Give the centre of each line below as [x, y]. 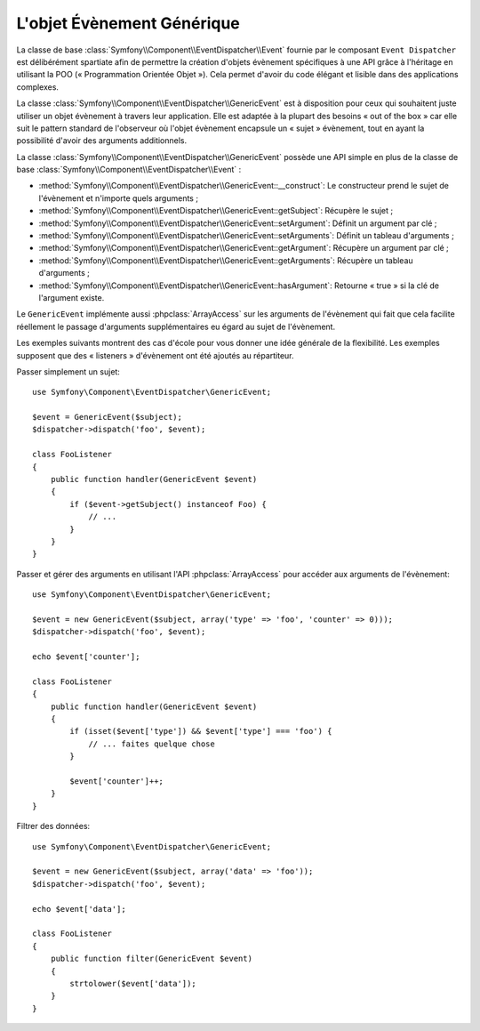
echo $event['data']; [79, 909]
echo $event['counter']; [86, 657]
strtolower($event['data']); [133, 983]
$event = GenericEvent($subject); [107, 417]
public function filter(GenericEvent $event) [152, 959]
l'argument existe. [72, 297]
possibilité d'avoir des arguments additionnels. [102, 141]
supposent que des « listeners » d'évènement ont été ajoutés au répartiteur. [155, 355]
